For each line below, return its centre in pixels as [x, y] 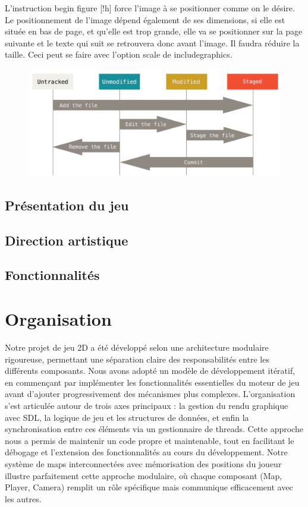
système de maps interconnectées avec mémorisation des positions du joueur [143, 463]
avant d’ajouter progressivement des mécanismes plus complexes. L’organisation [150, 394]
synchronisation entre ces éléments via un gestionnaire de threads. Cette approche [154, 429]
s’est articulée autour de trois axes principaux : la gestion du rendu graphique [147, 405]
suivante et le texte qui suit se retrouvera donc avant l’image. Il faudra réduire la [152, 42]
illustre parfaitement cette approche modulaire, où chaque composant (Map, [144, 475]
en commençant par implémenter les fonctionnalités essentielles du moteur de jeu [152, 382]
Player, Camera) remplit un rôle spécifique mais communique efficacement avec [149, 487]
